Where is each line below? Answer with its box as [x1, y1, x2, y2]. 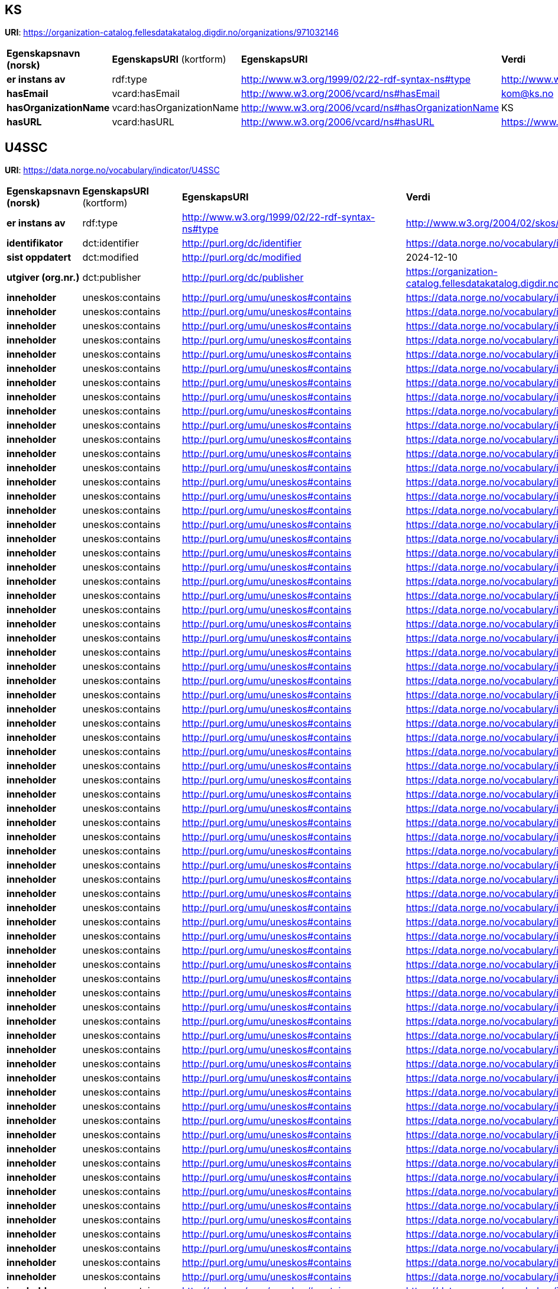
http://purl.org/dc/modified [181, 251, 301, 264]
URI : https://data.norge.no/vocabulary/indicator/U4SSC [5, 165, 220, 176]
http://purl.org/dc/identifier [181, 237, 302, 250]
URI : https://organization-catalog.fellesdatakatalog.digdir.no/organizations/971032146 [5, 27, 339, 38]
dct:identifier [82, 237, 139, 250]
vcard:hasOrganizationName [112, 102, 239, 114]
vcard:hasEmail [112, 88, 180, 100]
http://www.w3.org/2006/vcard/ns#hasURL [241, 116, 434, 128]
